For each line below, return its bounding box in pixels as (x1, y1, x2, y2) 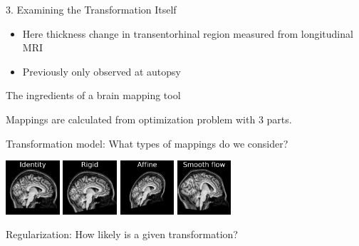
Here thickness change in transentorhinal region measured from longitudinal (22, 26, 353, 41)
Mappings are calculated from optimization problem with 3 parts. (6, 111, 292, 126)
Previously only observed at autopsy (22, 63, 181, 78)
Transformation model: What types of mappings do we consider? (6, 135, 288, 150)
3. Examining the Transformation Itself (6, 2, 177, 16)
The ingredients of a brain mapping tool (6, 88, 181, 103)
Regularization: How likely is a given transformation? (6, 227, 238, 242)
